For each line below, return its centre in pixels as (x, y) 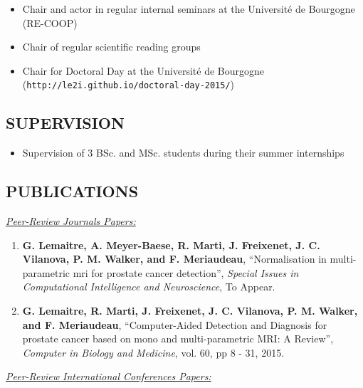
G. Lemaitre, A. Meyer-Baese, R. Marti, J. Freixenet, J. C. (171, 245)
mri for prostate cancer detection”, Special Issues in (186, 272)
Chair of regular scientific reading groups (111, 47)
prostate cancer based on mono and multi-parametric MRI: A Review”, (178, 339)
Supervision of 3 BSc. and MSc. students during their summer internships (183, 153)
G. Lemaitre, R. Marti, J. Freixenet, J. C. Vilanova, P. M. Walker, (190, 310)
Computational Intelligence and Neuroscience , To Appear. (149, 287)
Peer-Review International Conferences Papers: (109, 376)
